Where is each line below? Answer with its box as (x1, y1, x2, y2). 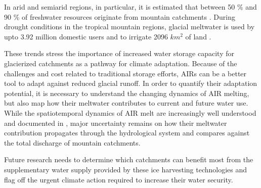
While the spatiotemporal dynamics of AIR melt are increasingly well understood (4, 107, 256, 118)
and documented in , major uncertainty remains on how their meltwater (4, 117, 227, 128)
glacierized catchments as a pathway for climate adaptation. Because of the (4, 58, 237, 68)
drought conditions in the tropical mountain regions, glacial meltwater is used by (4, 21, 255, 32)
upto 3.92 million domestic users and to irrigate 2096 (4, 31, 168, 41)
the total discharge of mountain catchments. (4, 137, 141, 148)
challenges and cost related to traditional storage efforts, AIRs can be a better (4, 68, 247, 78)
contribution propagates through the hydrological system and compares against (4, 127, 250, 138)
